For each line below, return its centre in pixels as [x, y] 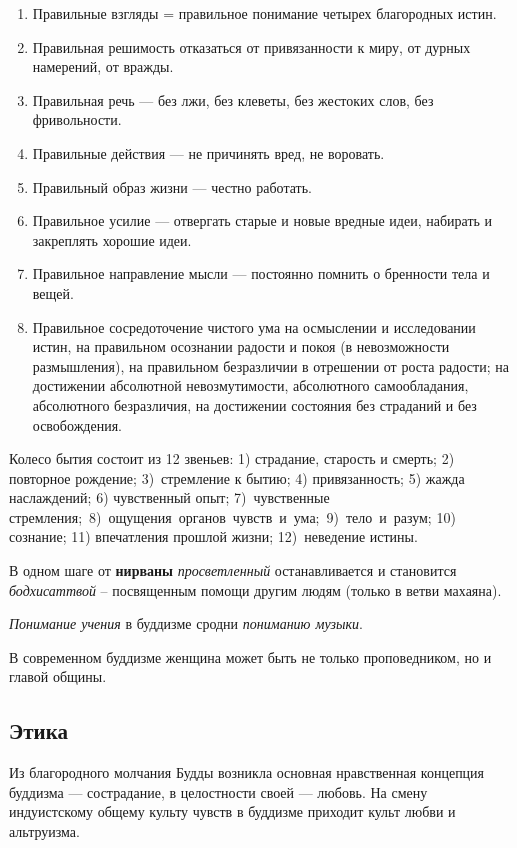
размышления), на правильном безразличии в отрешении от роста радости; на [270, 365]
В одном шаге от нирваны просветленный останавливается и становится [233, 570]
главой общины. [58, 676]
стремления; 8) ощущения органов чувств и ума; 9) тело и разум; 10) [232, 516]
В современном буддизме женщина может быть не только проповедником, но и [250, 656]
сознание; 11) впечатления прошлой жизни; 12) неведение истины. [213, 536]
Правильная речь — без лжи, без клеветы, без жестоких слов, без [233, 99]
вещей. [53, 292]
